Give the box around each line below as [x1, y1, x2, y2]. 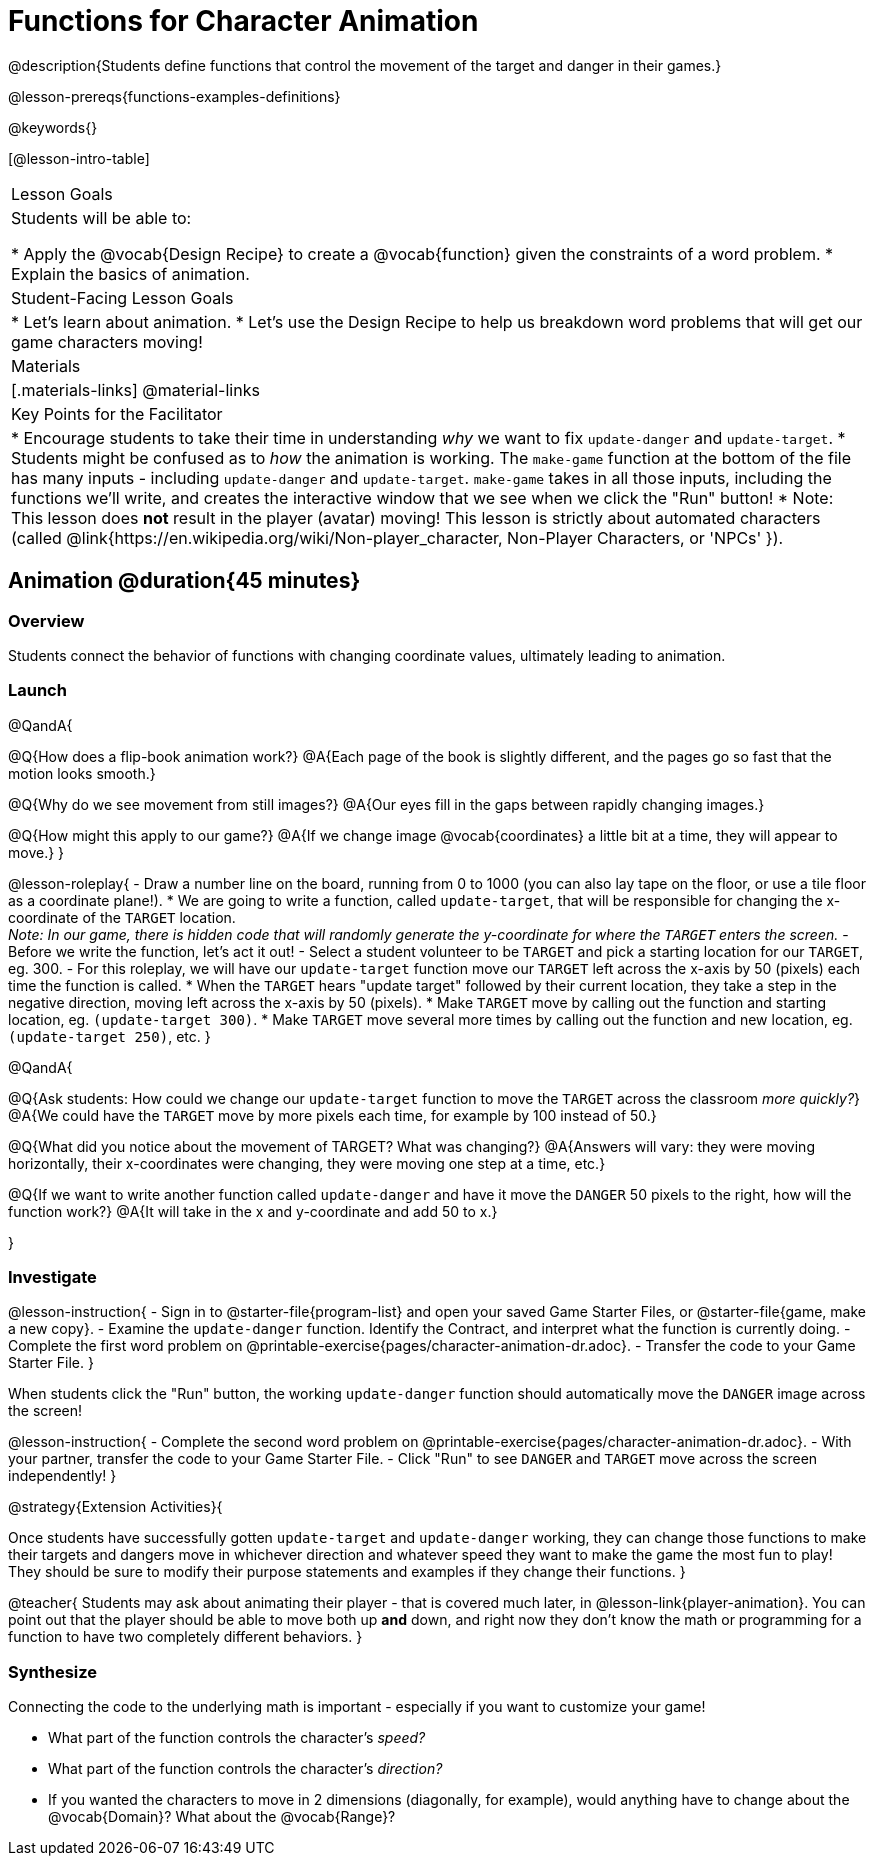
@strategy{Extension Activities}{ [8, 1498, 223, 1516]
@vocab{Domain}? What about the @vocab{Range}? [48, 1808, 396, 1826]
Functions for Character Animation [8, 4, 479, 38]
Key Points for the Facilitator [11, 403, 223, 424]
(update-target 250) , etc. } [8, 1027, 211, 1045]
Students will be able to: [11, 207, 192, 228]
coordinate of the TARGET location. [8, 908, 236, 926]
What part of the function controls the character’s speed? [48, 1729, 426, 1747]
